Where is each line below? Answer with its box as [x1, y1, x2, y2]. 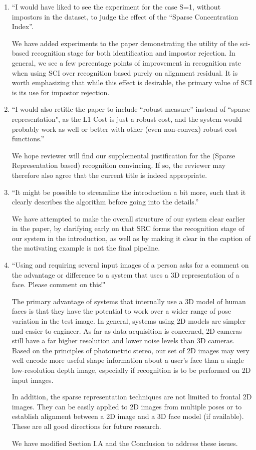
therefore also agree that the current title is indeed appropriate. [12, 169, 207, 180]
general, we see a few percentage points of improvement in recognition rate [12, 57, 241, 68]
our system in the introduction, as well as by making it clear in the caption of [12, 233, 251, 243]
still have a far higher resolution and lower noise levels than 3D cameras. [12, 335, 235, 346]
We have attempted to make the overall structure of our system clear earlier [12, 213, 245, 223]
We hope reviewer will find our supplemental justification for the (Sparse [12, 150, 235, 160]
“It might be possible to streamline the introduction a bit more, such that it [12, 186, 246, 197]
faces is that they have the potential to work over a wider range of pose [12, 306, 231, 316]
